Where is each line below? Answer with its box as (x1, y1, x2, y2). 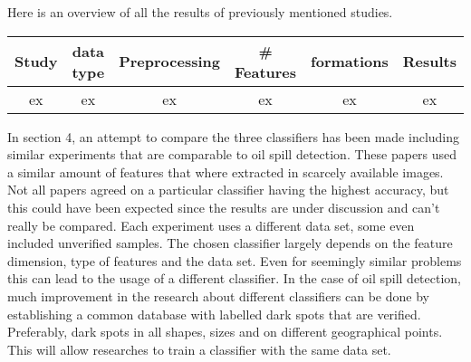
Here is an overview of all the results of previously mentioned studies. (7, 3, 393, 21)
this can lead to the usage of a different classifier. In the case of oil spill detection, (7, 269, 461, 288)
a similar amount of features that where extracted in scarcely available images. (7, 162, 444, 181)
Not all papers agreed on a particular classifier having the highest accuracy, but (7, 180, 449, 199)
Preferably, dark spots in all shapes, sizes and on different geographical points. (7, 322, 443, 341)
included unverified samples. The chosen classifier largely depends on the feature (7, 233, 453, 252)
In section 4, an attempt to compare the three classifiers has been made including (7, 127, 460, 146)
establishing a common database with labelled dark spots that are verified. (7, 304, 421, 323)
